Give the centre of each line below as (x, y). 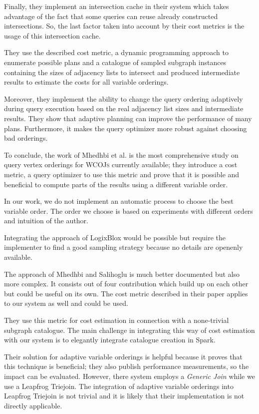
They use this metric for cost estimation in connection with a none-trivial (117, 320)
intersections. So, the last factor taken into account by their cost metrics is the (124, 26)
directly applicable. (33, 405)
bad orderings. (26, 138)
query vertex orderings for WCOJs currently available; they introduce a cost (121, 164)
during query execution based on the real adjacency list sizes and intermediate (124, 108)
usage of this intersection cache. (52, 35)
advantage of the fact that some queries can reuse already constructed (111, 16)
